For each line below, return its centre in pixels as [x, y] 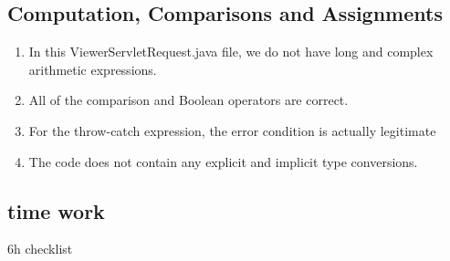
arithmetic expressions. [93, 69]
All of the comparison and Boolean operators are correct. [188, 100]
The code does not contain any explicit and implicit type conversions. [223, 161]
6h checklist [40, 249]
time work [56, 210]
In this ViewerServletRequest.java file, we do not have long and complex [231, 52]
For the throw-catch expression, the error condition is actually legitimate [232, 130]
